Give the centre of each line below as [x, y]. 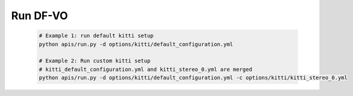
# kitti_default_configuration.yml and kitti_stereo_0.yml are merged [146, 69]
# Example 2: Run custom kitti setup [95, 61]
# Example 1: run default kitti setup [96, 36]
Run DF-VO [40, 16]
